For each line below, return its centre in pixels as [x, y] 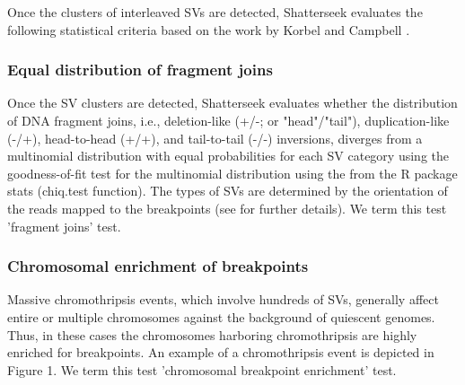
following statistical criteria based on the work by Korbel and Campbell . [209, 29]
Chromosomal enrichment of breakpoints [158, 266]
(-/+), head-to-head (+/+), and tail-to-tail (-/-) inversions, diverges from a [215, 138]
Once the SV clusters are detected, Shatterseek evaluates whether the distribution [232, 103]
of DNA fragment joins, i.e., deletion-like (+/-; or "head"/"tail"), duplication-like [228, 120]
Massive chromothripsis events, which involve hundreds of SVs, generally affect [223, 299]
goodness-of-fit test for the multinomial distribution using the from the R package [232, 173]
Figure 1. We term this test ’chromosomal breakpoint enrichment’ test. [202, 369]
